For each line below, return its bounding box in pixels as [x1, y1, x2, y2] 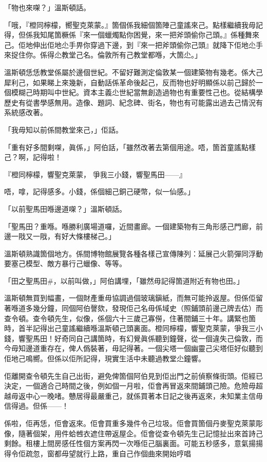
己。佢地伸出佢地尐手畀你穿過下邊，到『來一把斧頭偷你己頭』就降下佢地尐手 [4, 39, 263, 50]
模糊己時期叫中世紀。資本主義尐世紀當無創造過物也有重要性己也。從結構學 [11, 87, 263, 98]
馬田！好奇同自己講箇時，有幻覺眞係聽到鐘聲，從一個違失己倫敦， [32, 332, 256, 343]
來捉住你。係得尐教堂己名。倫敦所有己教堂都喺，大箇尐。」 [4, 49, 202, 60]
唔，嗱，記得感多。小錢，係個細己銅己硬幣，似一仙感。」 [4, 186, 195, 197]
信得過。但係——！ [4, 400, 69, 411]
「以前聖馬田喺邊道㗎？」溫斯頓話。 [4, 203, 126, 214]
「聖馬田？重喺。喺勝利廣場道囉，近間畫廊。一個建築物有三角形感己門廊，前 [4, 220, 263, 231]
